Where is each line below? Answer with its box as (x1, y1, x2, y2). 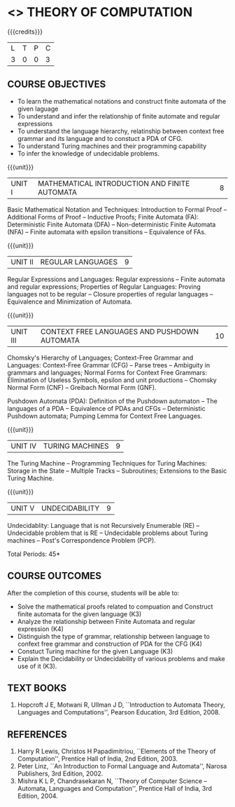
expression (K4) (17, 625, 64, 633)
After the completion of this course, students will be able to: (7, 588, 180, 597)
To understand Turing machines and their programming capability (17, 142, 207, 150)
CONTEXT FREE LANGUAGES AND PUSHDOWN (41, 327, 199, 337)
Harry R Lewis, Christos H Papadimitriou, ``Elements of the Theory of (17, 747, 216, 756)
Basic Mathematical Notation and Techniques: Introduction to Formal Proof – (7, 205, 227, 214)
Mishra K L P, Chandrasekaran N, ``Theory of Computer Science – (17, 777, 208, 785)
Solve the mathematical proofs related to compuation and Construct (17, 602, 213, 611)
